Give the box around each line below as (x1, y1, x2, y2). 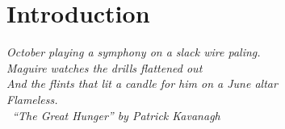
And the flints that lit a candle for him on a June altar (6, 75, 278, 92)
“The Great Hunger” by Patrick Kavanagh (12, 106, 220, 123)
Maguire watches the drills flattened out (6, 59, 203, 76)
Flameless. (6, 90, 58, 107)
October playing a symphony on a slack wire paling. (6, 44, 261, 60)
